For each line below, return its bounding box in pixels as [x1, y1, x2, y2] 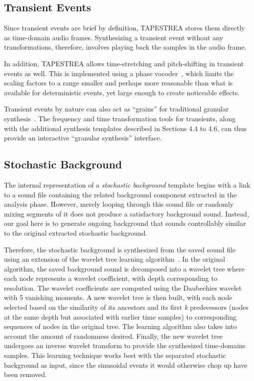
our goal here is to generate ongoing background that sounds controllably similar [4, 218, 246, 228]
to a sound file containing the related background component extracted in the [4, 189, 237, 199]
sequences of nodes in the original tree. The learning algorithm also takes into [4, 321, 237, 331]
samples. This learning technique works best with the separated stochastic [4, 350, 226, 360]
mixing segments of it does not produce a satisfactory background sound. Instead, [4, 208, 249, 218]
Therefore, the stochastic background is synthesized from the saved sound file [4, 244, 236, 254]
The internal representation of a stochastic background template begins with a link [4, 179, 251, 190]
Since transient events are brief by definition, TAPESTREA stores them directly [4, 23, 245, 33]
